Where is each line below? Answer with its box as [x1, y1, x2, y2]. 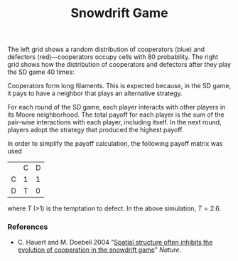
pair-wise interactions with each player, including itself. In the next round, [7, 118, 222, 127]
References [7, 222, 48, 232]
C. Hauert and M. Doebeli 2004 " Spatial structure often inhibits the [17, 238, 213, 247]
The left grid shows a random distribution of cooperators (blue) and [7, 45, 205, 54]
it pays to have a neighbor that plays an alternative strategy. [7, 89, 183, 97]
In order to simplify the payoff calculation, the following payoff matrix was [7, 139, 223, 148]
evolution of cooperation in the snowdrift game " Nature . [17, 245, 182, 254]
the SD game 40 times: [7, 68, 75, 76]
